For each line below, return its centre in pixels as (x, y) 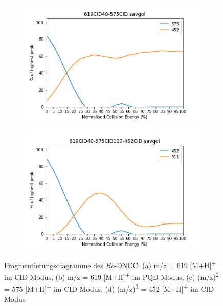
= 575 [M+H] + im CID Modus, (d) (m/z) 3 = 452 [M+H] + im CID (109, 288)
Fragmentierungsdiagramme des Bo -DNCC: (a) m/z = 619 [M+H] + (110, 264)
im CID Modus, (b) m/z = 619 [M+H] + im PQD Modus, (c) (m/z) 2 (111, 276)
